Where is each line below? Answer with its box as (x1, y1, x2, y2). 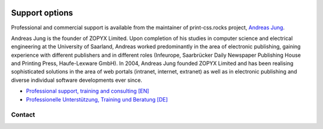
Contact (11, 110, 35, 119)
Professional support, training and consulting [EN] (26, 87, 150, 95)
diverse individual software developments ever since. (11, 76, 143, 84)
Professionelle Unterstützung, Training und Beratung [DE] (26, 96, 168, 103)
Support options (11, 8, 74, 18)
